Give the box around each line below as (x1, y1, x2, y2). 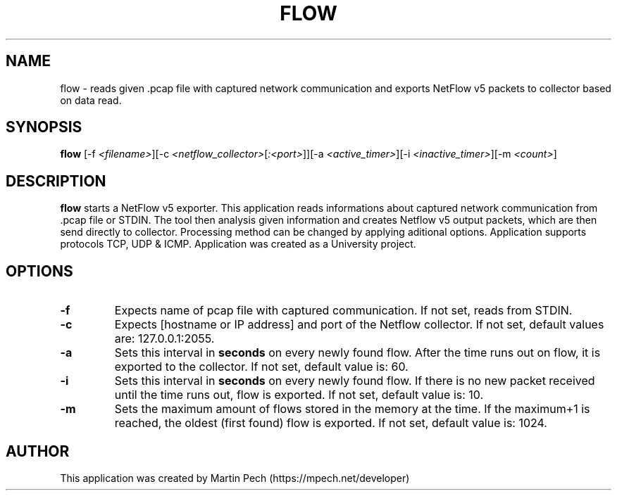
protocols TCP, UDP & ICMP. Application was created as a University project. (60, 238, 416, 250)
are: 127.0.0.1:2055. (114, 331, 215, 346)
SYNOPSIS (6, 118, 82, 136)
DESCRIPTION (6, 172, 106, 190)
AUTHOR (6, 442, 70, 460)
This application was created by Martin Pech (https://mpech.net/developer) (60, 471, 410, 484)
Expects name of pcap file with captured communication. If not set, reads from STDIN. (114, 303, 573, 318)
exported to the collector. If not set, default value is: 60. (114, 360, 409, 374)
